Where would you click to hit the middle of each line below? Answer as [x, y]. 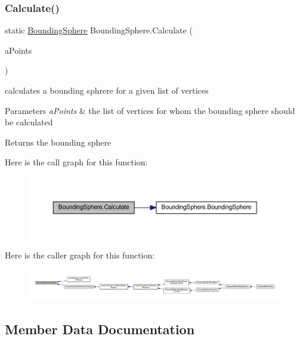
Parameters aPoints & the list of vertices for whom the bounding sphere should [150, 110]
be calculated [29, 122]
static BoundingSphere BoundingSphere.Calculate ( [99, 30]
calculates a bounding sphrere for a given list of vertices [107, 90]
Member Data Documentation [100, 329]
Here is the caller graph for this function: [80, 255]
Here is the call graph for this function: [76, 162]
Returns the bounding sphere [58, 142]
